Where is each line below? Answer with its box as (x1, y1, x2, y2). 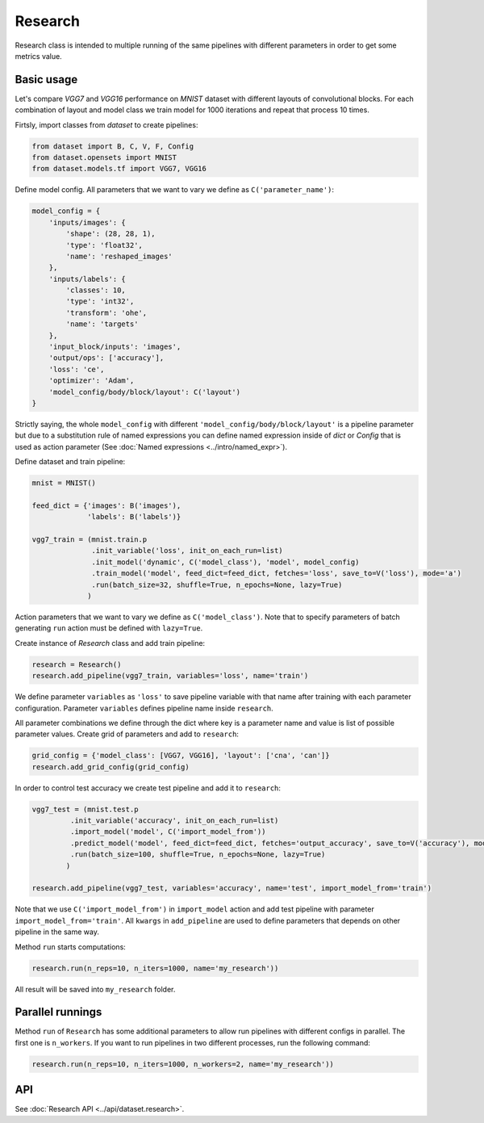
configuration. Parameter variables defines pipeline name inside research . (15, 703, 273, 713)
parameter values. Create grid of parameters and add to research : (15, 729, 240, 739)
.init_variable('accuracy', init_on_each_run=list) (69, 816, 279, 825)
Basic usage (15, 73, 78, 86)
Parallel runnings (15, 1005, 102, 1019)
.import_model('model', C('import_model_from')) (69, 828, 266, 836)
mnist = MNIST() (31, 479, 97, 488)
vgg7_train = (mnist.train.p (31, 535, 148, 544)
